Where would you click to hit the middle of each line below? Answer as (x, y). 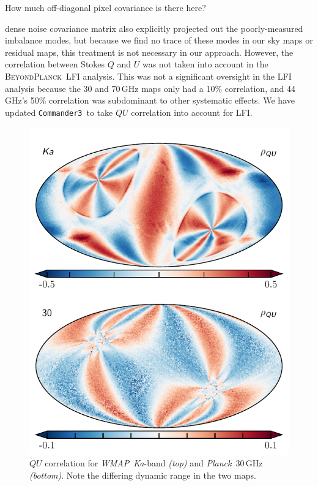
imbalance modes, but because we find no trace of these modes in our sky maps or (159, 40)
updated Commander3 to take (59, 112)
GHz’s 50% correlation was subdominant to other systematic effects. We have (150, 100)
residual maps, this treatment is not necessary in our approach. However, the (149, 52)
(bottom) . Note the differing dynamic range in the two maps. (143, 475)
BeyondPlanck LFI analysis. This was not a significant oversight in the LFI (148, 76)
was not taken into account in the (205, 64)
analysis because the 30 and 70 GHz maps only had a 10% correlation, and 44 (150, 88)
